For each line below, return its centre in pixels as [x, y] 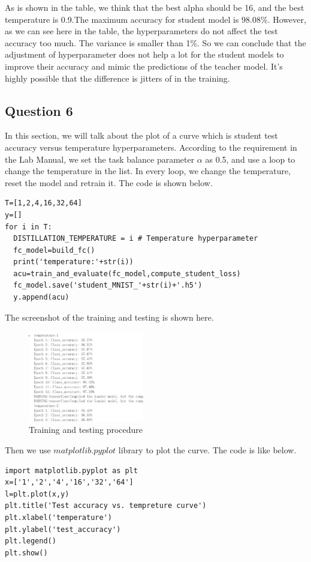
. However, [287, 19]
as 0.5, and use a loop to [250, 159]
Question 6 [39, 110]
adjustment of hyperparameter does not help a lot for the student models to [144, 54]
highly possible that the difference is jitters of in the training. [117, 78]
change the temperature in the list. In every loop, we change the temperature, [148, 171]
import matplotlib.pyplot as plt [71, 470]
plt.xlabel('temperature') [58, 517]
